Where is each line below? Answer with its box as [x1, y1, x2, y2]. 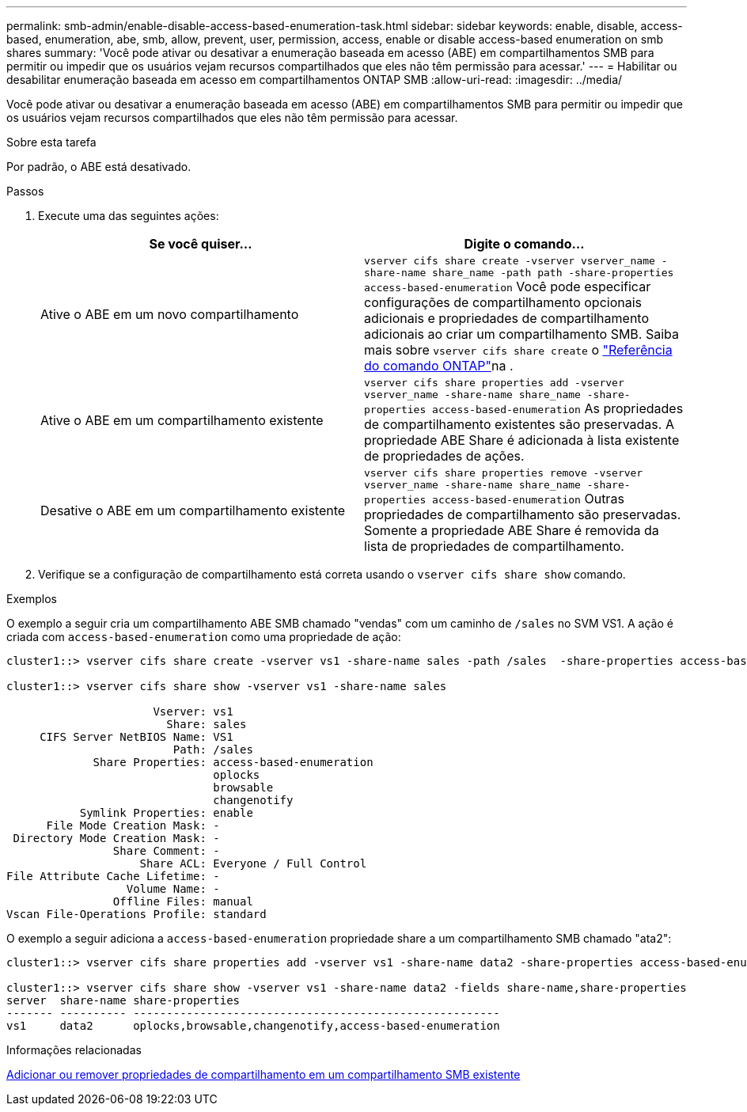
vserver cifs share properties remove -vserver [364, 467, 643, 479]
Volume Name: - [126, 882, 220, 895]
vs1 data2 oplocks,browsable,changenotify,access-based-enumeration [6, 1019, 500, 1032]
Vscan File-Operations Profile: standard [6, 908, 267, 920]
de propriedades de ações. [364, 448, 525, 464]
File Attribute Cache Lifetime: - [6, 870, 220, 882]
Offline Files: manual [112, 895, 253, 908]
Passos [6, 184, 44, 198]
